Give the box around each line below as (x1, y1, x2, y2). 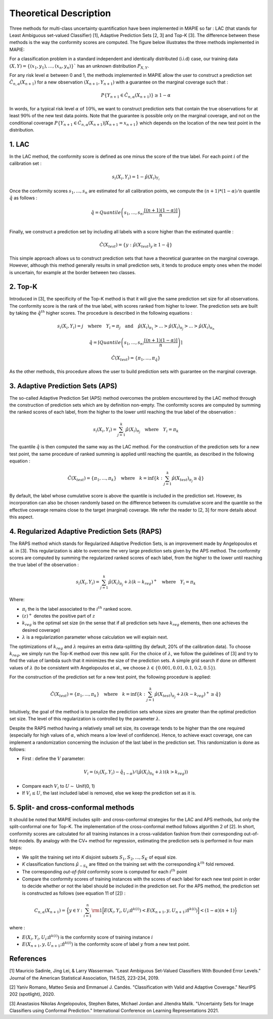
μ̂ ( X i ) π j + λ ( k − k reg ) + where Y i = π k (108, 578, 196, 587)
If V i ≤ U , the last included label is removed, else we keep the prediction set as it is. (22, 790, 197, 797)
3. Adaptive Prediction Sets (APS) (9, 381, 117, 390)
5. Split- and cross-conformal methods (9, 803, 134, 812)
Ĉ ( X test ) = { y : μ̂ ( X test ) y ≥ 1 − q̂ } (99, 242, 173, 249)
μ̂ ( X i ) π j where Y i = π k (125, 427, 179, 434)
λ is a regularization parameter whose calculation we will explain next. (22, 634, 168, 640)
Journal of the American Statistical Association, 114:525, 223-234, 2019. (9, 974, 160, 981)
